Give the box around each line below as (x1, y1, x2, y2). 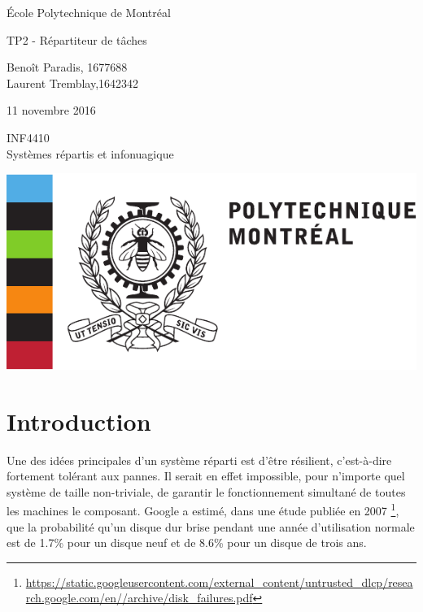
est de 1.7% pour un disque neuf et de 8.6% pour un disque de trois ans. (7, 534, 367, 551)
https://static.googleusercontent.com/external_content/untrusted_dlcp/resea (25, 573, 413, 590)
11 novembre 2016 (7, 102, 96, 119)
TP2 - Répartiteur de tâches (7, 31, 147, 48)
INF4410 (7, 128, 50, 145)
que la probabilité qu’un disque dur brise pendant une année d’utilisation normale (7, 518, 415, 535)
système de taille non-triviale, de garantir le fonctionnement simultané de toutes (7, 483, 406, 500)
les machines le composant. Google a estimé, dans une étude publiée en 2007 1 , (7, 500, 399, 519)
